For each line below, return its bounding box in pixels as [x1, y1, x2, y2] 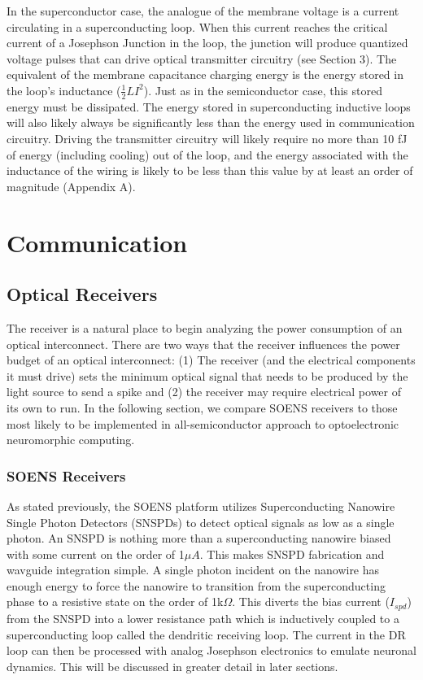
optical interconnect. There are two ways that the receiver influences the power [7, 335, 400, 352]
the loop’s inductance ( [7, 81, 121, 98]
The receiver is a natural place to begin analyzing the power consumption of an [7, 319, 403, 336]
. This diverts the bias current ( [232, 593, 390, 610]
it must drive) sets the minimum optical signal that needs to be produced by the [7, 367, 408, 384]
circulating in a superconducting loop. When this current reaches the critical [7, 18, 388, 35]
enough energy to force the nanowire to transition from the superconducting [7, 577, 386, 594]
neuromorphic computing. [7, 431, 135, 448]
